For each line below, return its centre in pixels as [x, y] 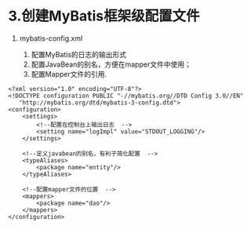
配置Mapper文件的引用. [69, 74]
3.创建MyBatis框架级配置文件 [104, 16]
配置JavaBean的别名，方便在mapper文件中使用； [111, 64]
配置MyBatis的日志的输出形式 [79, 54]
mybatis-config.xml [51, 38]
